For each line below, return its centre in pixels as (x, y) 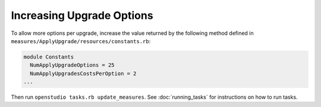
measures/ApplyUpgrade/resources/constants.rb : (81, 41)
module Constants (49, 57)
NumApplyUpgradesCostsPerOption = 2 (83, 73)
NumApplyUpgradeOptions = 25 (73, 65)
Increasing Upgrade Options (82, 15)
